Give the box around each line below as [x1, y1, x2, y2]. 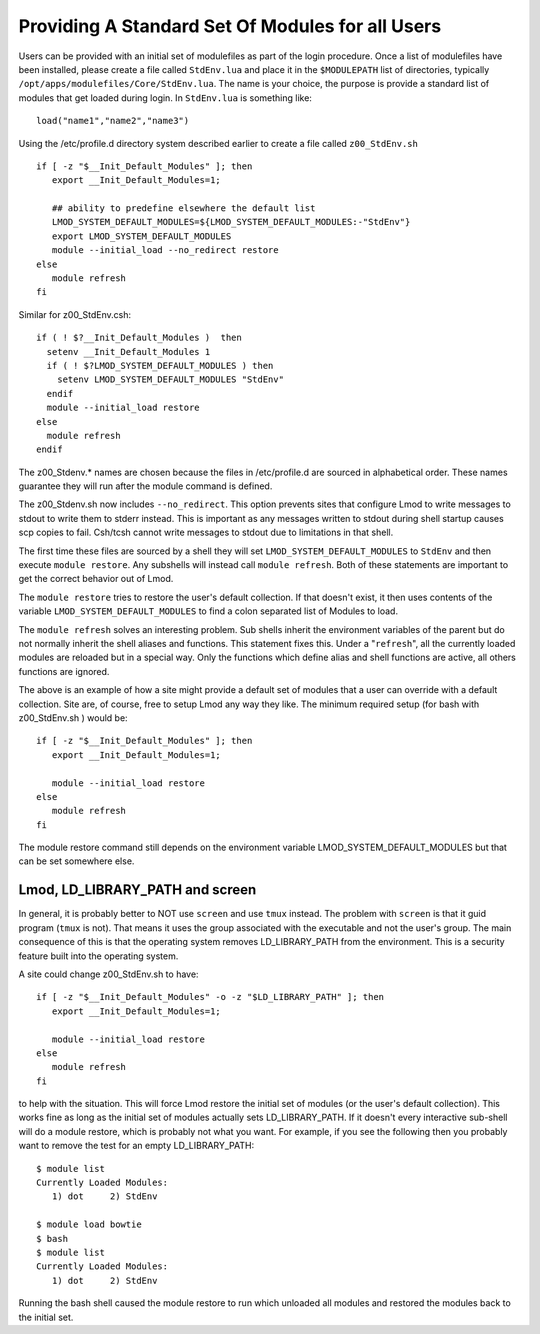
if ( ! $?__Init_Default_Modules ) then [36, 332, 242, 344]
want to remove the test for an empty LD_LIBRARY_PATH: [18, 1140, 255, 1152]
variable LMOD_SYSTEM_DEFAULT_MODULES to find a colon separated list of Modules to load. [18, 605, 399, 617]
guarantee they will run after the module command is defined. [18, 480, 273, 492]
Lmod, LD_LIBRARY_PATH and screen [18, 881, 257, 899]
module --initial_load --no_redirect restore [51, 245, 279, 256]
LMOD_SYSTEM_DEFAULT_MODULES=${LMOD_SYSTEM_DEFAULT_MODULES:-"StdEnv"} [51, 216, 411, 228]
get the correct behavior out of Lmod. [18, 573, 174, 585]
